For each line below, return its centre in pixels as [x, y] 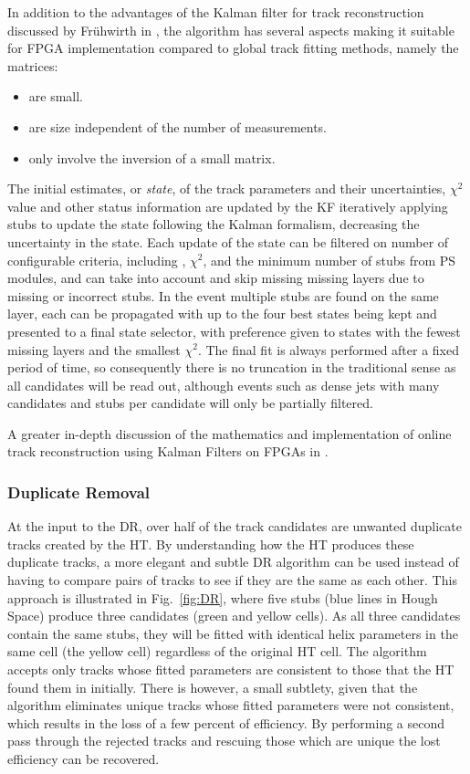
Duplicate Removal [79, 492]
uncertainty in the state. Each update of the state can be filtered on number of [228, 241]
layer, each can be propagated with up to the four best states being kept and [222, 314]
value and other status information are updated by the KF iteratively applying [228, 206]
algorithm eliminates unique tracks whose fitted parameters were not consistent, [231, 705]
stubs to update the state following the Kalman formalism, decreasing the [214, 224]
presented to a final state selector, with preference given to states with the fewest [234, 331]
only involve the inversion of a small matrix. [152, 157]
